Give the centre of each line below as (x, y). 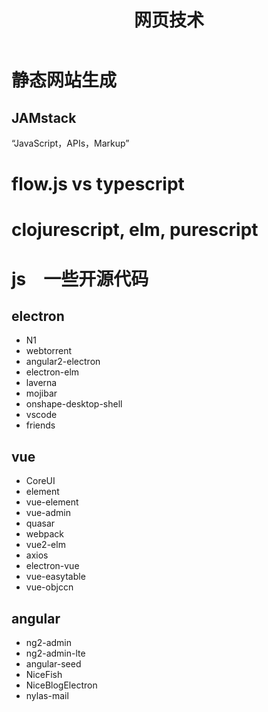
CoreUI (40, 481)
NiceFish (44, 674)
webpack (44, 534)
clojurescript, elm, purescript (135, 230)
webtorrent (49, 351)
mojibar (41, 393)
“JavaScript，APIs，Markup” (70, 143)
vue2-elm (45, 545)
